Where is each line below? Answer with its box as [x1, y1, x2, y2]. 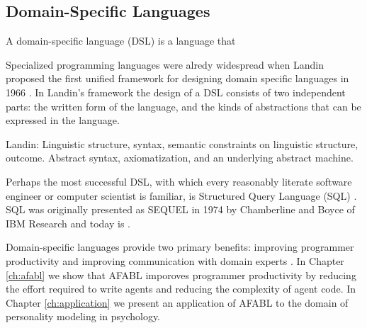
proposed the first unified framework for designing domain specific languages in [6, 71, 349, 86]
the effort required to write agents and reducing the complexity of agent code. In [6, 281, 356, 296]
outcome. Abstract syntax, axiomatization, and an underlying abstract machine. [6, 150, 354, 165]
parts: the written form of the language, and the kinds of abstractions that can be [6, 98, 361, 113]
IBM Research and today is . [6, 215, 130, 230]
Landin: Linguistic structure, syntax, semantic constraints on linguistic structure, [6, 136, 358, 151]
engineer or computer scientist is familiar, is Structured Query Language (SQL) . [6, 188, 357, 203]
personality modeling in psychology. [6, 309, 161, 324]
